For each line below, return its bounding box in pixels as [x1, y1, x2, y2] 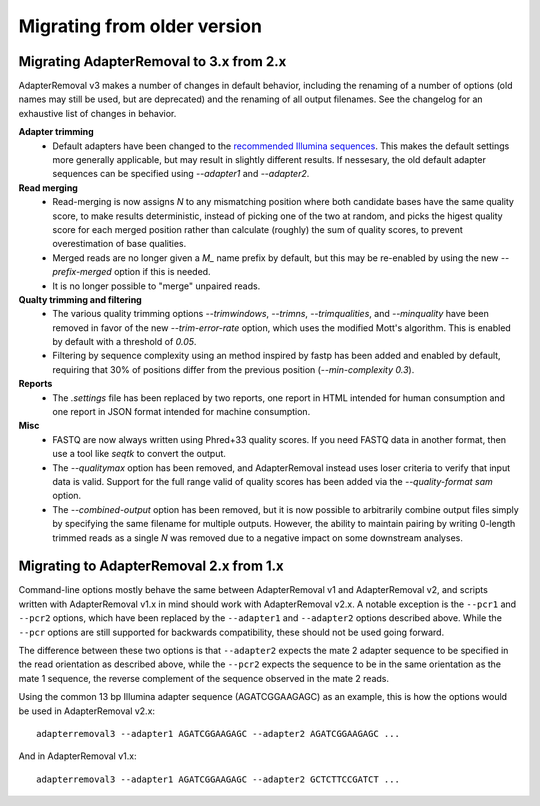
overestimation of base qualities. [52, 238, 187, 250]
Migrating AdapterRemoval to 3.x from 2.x [18, 53, 287, 70]
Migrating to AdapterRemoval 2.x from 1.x [18, 558, 284, 575]
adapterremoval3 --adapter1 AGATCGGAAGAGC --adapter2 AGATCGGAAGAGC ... [36, 728, 400, 739]
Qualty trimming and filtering [18, 293, 142, 305]
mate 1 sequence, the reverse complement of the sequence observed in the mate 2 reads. [18, 672, 390, 684]
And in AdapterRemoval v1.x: [18, 750, 137, 762]
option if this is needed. [113, 266, 211, 278]
